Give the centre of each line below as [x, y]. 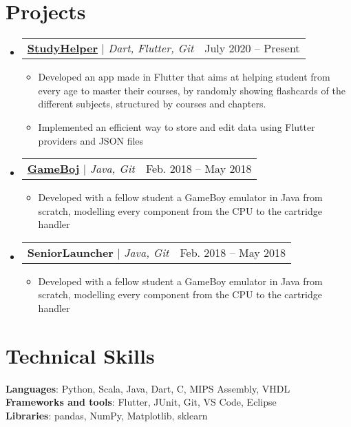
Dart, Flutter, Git [151, 48]
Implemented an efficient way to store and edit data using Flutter [177, 126]
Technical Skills [80, 355]
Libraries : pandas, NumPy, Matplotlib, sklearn [107, 415]
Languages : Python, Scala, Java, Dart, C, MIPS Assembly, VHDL [148, 388]
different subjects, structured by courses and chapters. [152, 104]
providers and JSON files [91, 140]
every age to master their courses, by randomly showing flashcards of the [192, 90]
